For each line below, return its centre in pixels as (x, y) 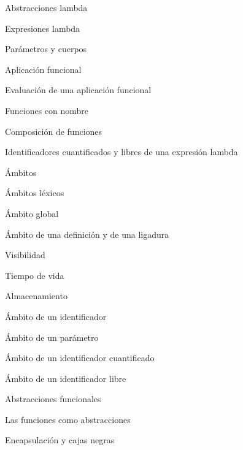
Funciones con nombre (47, 110)
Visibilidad (25, 255)
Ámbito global (32, 213)
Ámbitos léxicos (35, 193)
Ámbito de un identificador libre (66, 378)
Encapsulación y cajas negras (60, 440)
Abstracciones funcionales (53, 399)
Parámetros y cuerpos (46, 49)
